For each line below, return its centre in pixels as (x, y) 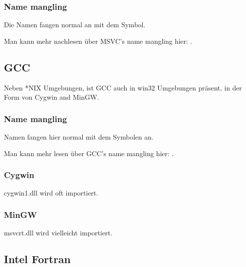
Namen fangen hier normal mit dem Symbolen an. (79, 137)
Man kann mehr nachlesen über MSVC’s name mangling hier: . (98, 41)
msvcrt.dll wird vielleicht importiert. (58, 233)
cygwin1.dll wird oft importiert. (51, 193)
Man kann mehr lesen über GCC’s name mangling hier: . (89, 153)
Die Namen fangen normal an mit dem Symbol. (75, 25)
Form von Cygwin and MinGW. (52, 97)
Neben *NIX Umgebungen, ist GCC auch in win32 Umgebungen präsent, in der (123, 87)
